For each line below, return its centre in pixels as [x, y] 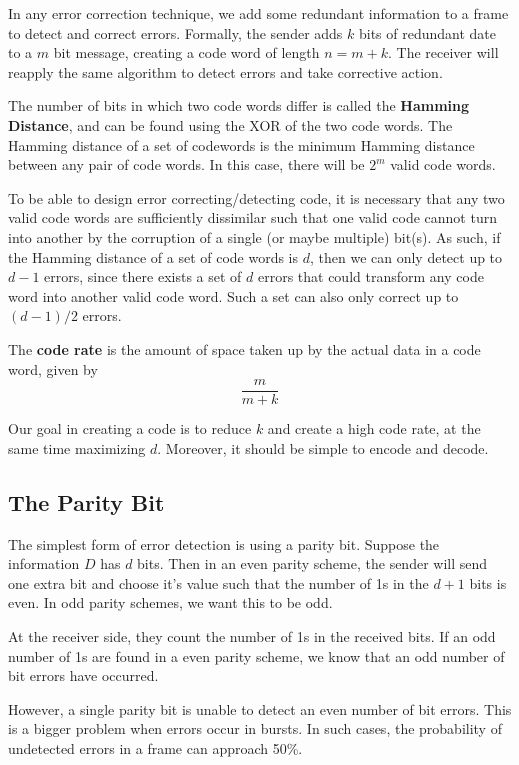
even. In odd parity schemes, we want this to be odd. [170, 602]
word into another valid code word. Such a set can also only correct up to [233, 295]
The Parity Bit [86, 501]
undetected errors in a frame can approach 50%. [155, 747]
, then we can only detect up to [406, 256]
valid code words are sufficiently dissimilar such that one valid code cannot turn [252, 217]
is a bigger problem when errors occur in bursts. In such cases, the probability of [255, 728]
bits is [488, 582]
